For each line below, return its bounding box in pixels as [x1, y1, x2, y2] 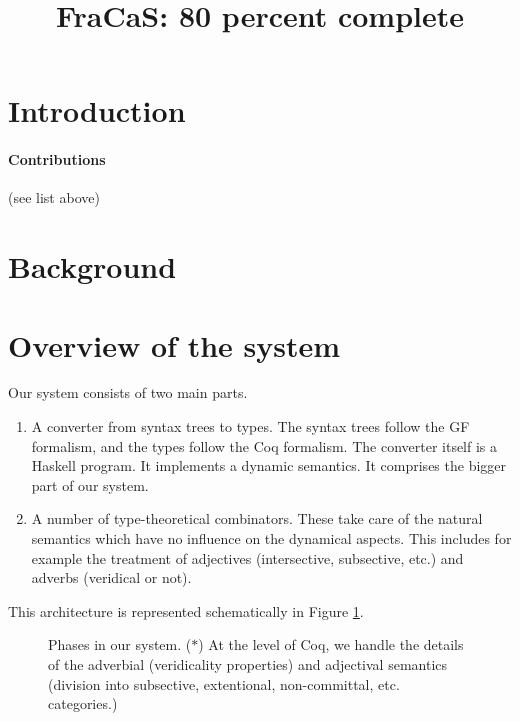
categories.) [48, 693, 118, 714]
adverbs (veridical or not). [31, 567, 192, 588]
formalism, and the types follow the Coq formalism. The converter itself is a [31, 435, 498, 456]
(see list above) [8, 187, 100, 208]
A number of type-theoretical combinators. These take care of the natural [31, 508, 483, 529]
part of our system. [31, 474, 149, 495]
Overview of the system [8, 324, 341, 365]
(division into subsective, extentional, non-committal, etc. [48, 673, 400, 694]
